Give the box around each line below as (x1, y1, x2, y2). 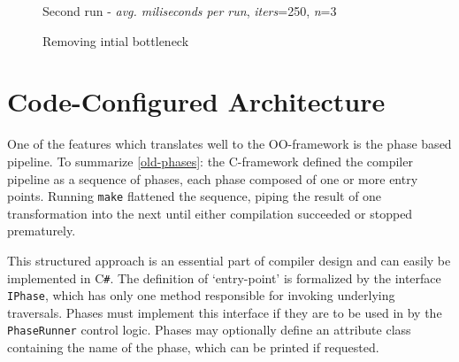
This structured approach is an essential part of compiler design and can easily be (7, 250, 451, 269)
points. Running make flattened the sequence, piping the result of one (7, 187, 382, 205)
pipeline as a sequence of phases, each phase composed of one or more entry (7, 169, 418, 188)
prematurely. (7, 221, 76, 240)
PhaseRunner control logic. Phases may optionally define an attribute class (7, 320, 411, 339)
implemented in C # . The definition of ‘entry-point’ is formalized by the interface (7, 268, 441, 287)
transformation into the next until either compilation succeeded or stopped (7, 204, 413, 222)
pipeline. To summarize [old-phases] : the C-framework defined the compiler (7, 151, 413, 170)
